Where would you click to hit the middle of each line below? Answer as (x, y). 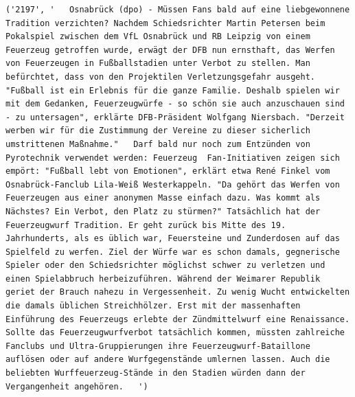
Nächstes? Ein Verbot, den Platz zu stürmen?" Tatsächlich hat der (163, 211)
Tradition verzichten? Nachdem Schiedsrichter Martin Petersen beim (165, 23)
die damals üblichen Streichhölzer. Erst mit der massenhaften (153, 306)
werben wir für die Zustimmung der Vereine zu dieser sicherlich (158, 131)
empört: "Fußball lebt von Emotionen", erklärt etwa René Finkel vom (168, 171)
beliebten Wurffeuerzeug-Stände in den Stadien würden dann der (156, 373)
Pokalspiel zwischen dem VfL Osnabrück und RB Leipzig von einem (158, 37)
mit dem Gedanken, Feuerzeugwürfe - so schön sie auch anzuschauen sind (175, 104)
